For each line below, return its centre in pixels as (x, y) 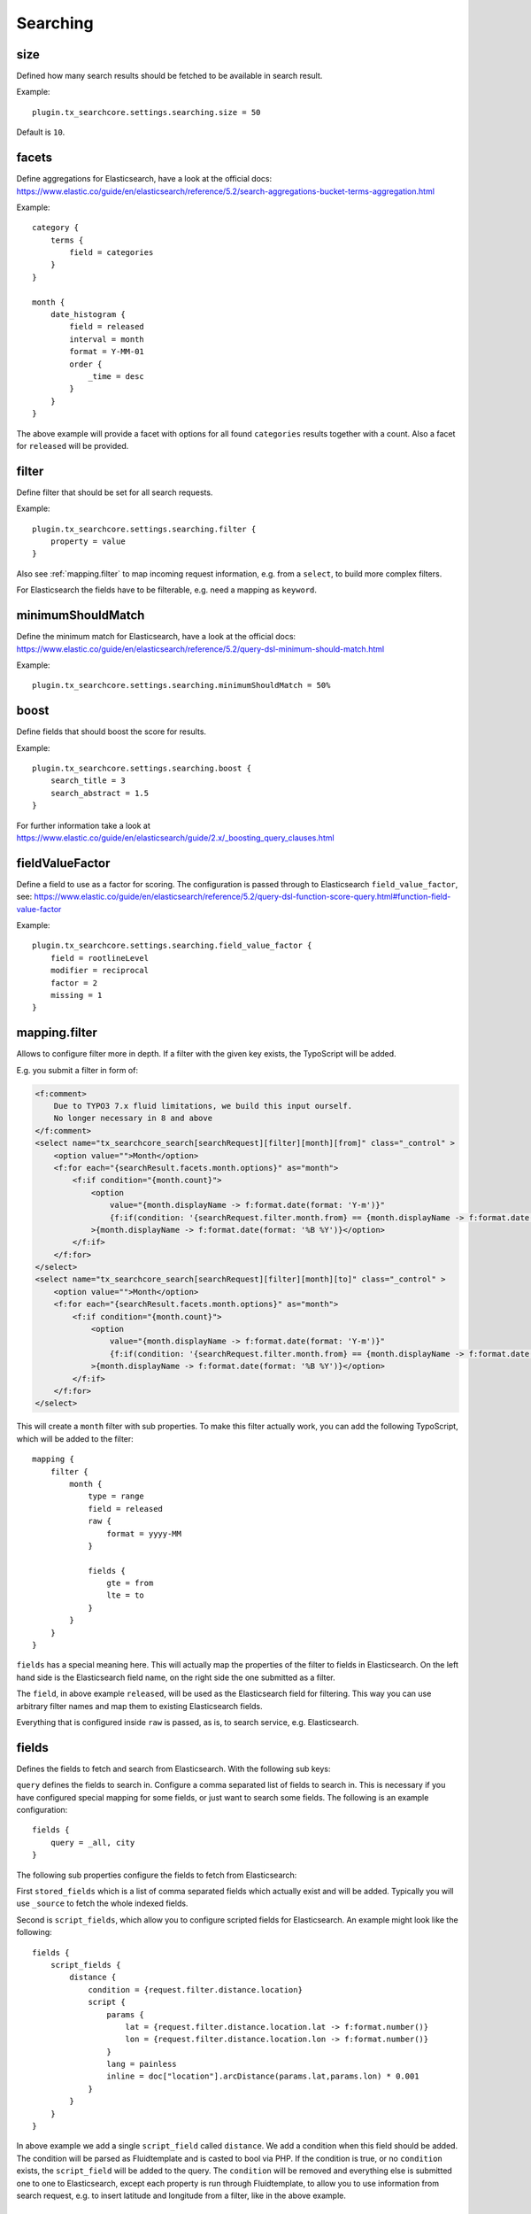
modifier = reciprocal (100, 971)
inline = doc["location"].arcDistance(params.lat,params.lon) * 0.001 (263, 2076)
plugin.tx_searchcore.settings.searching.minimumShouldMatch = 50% (181, 685)
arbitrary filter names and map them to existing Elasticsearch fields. (139, 1706)
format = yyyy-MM (144, 1533)
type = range (116, 1496)
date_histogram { (88, 315)
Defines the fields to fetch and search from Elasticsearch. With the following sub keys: (173, 1769)
